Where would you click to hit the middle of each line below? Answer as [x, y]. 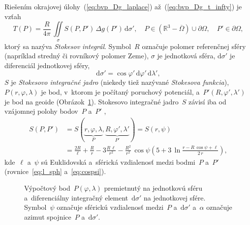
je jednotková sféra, [186, 56]
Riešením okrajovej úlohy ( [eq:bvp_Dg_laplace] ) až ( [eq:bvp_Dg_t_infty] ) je [123, 6]
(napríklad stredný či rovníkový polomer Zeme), [77, 56]
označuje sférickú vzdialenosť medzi [110, 207]
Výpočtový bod [47, 188]
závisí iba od [207, 101]
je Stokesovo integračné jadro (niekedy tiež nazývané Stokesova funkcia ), [120, 82]
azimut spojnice [48, 216]
